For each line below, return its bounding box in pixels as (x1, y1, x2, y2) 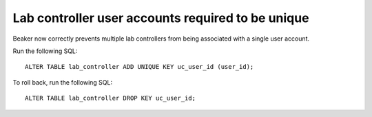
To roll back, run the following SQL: (12, 78, 113, 86)
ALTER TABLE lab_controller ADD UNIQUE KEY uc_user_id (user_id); (25, 63, 254, 71)
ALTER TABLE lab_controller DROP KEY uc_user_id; (25, 94, 196, 103)
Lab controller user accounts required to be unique (12, 10, 309, 25)
